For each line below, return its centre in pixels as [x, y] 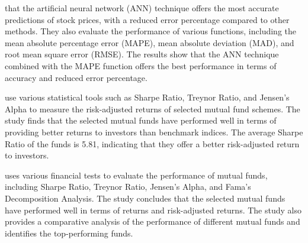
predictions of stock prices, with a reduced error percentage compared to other [147, 19]
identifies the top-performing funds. [69, 233]
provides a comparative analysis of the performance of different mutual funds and [153, 221]
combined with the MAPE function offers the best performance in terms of [141, 65]
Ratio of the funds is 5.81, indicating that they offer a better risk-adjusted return [152, 143]
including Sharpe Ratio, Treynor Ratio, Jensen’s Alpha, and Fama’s [128, 187]
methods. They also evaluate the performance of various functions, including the [150, 31]
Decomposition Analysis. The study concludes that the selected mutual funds [145, 198]
